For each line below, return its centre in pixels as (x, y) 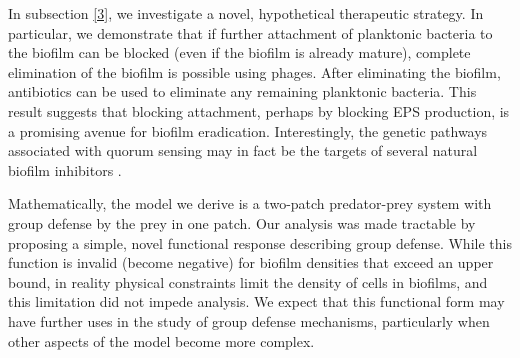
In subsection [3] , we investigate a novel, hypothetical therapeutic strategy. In (246, 13)
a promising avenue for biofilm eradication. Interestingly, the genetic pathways (248, 130)
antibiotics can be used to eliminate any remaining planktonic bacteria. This (242, 91)
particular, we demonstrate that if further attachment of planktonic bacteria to (250, 32)
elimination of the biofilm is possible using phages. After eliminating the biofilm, (254, 71)
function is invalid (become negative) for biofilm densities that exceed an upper (251, 262)
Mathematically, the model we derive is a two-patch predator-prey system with (250, 203)
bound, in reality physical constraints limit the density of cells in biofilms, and (248, 281)
